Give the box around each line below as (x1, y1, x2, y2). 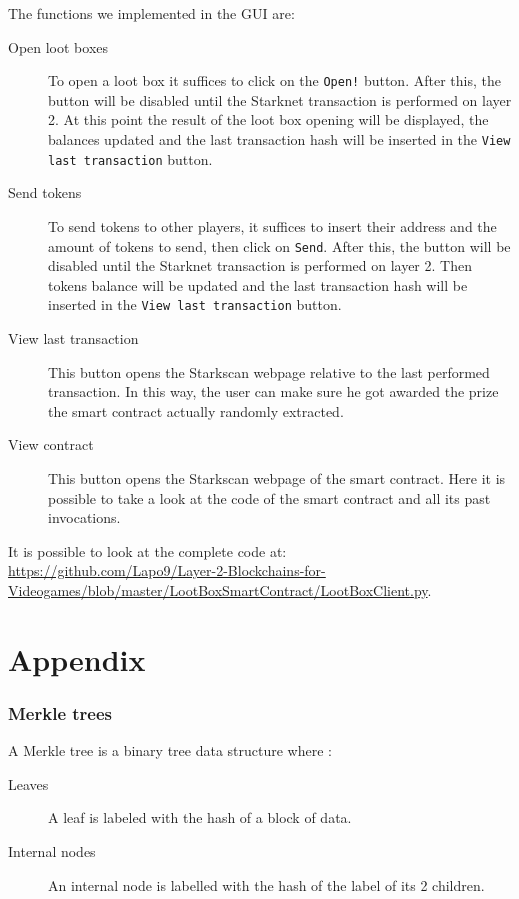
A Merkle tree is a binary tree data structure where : (8, 740, 332, 761)
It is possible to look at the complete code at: (8, 540, 287, 561)
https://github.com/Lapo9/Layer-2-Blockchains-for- (8, 560, 326, 581)
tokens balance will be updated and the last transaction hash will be (48, 274, 468, 295)
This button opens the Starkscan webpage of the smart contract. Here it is (48, 468, 506, 488)
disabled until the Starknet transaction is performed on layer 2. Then (48, 255, 472, 276)
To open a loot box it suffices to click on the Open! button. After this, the (48, 70, 501, 91)
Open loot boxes (8, 36, 109, 57)
